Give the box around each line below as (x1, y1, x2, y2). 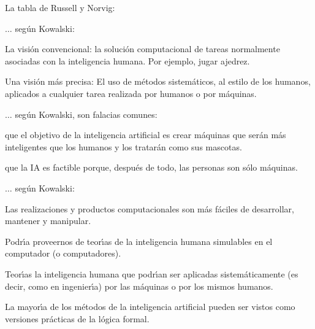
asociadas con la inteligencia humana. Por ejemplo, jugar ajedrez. (5, 54, 250, 67)
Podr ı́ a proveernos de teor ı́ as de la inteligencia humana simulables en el (5, 234, 273, 247)
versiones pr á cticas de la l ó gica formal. (5, 312, 150, 325)
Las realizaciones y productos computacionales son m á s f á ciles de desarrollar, (5, 202, 294, 215)
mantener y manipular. (5, 214, 91, 227)
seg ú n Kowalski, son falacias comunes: (15, 107, 157, 120)
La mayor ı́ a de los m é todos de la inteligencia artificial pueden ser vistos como (5, 300, 295, 313)
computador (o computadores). (5, 247, 121, 260)
